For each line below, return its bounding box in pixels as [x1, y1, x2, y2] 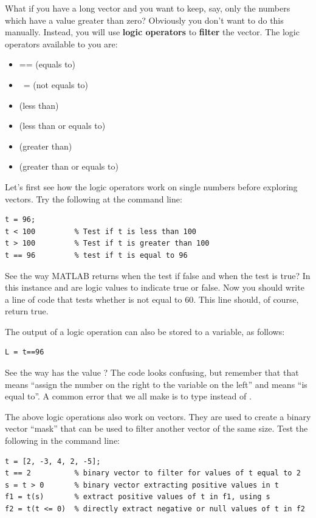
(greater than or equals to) [19, 160, 118, 173]
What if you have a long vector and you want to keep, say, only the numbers [5, 2, 290, 14]
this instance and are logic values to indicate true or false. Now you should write [5, 281, 304, 294]
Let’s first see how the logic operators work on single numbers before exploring [5, 180, 298, 193]
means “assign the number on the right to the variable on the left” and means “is [5, 378, 307, 390]
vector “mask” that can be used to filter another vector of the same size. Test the [5, 422, 308, 435]
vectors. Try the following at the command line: [5, 192, 182, 205]
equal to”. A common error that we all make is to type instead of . [5, 390, 252, 402]
